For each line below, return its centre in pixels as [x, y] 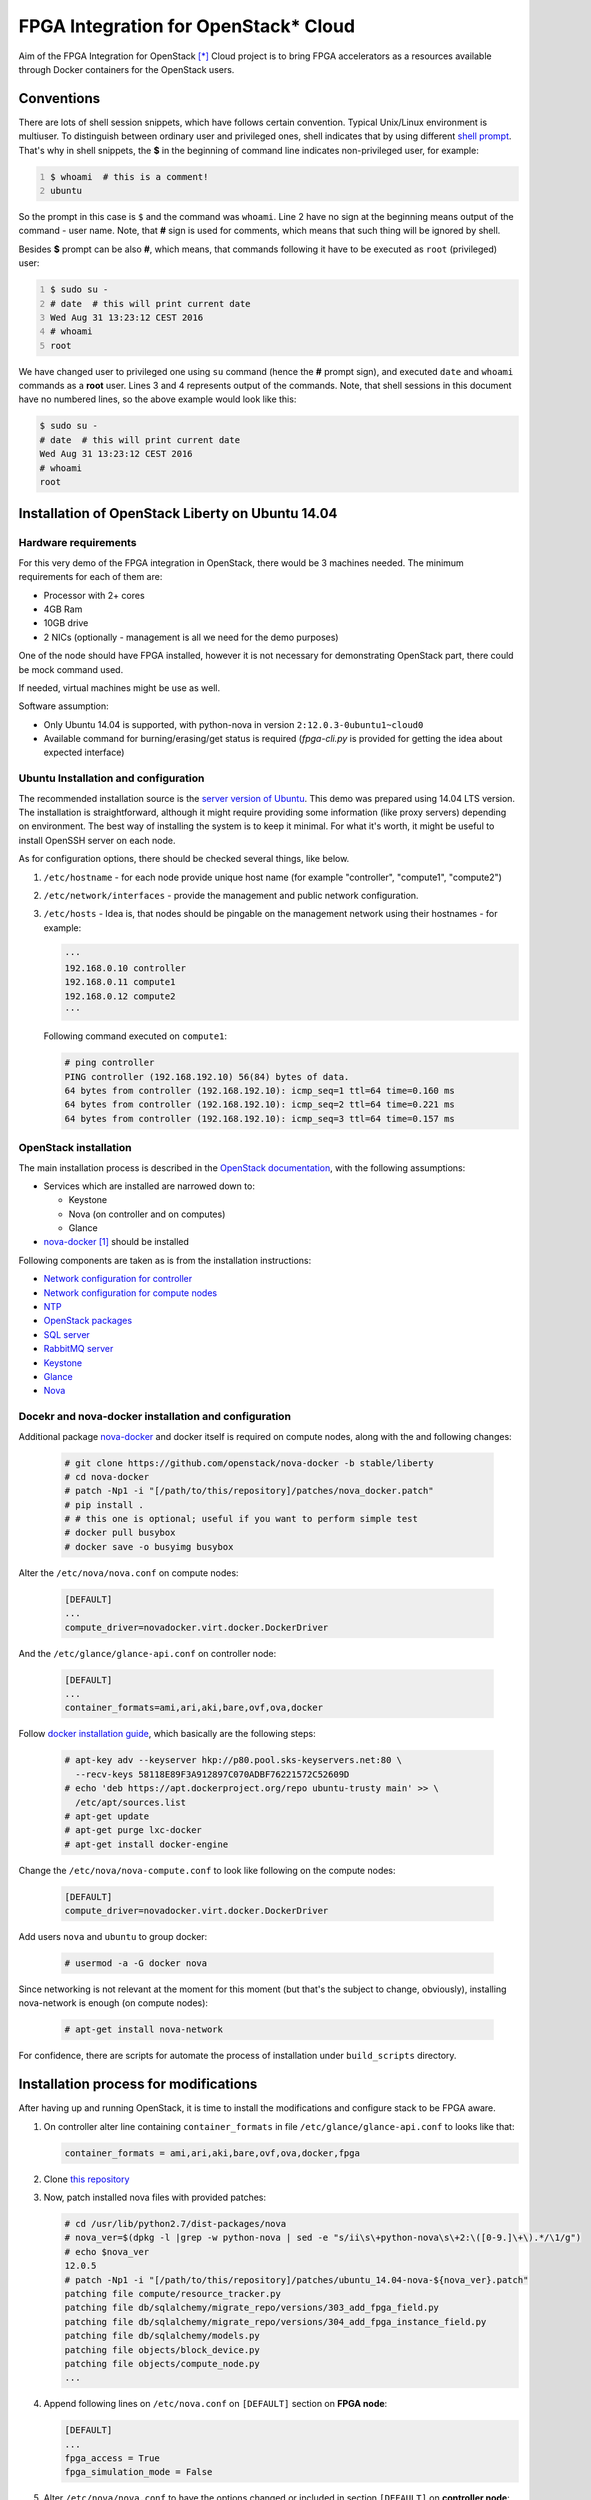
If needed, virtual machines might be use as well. [119, 687]
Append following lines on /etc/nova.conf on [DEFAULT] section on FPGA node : [215, 2404]
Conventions [59, 98]
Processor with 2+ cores [94, 595]
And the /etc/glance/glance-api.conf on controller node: [147, 1653]
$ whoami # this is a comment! [129, 176]
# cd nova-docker [107, 1476]
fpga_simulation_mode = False [138, 2472]
